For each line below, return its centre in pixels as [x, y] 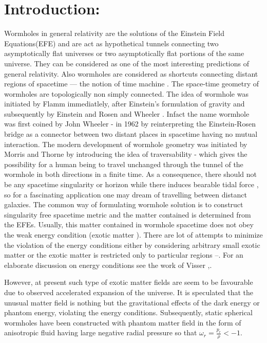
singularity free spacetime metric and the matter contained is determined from [128, 214]
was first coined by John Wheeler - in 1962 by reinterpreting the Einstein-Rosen [130, 124]
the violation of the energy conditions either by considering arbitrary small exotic [132, 245]
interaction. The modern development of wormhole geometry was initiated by [126, 144]
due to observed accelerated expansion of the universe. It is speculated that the [129, 292]
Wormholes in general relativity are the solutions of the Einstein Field [115, 33]
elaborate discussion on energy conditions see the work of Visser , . [108, 265]
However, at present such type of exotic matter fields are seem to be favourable [129, 282]
